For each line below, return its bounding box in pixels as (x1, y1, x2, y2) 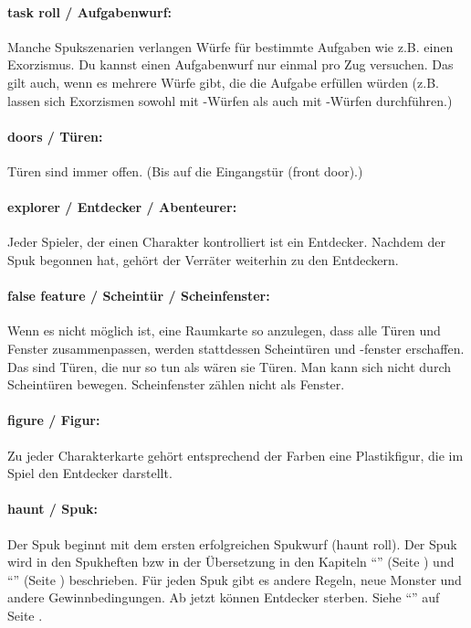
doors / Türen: (7, 126, 103, 145)
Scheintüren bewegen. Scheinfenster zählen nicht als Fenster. (7, 375, 345, 394)
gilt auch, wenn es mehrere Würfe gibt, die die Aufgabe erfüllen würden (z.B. (7, 72, 439, 91)
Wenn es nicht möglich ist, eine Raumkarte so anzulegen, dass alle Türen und (7, 321, 441, 340)
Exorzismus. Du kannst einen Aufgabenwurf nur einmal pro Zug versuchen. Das (7, 55, 454, 74)
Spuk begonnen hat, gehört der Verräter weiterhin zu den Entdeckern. (7, 250, 399, 269)
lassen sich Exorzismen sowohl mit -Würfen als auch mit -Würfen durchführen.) (7, 90, 453, 110)
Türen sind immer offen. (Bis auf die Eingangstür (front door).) (7, 161, 363, 180)
